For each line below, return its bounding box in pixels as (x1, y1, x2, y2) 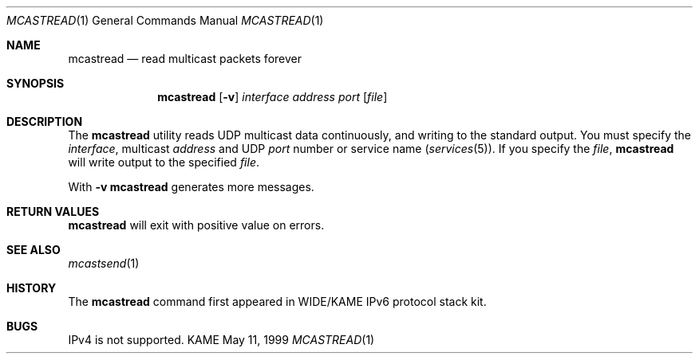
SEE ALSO (6, 243, 61, 256)
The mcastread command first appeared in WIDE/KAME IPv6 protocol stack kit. (68, 295, 487, 308)
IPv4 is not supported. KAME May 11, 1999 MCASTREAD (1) (68, 333, 375, 346)
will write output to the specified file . (68, 155, 259, 169)
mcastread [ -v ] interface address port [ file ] (157, 90, 388, 104)
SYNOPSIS (6, 76, 65, 90)
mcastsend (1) (68, 256, 140, 270)
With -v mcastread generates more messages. (68, 180, 314, 194)
